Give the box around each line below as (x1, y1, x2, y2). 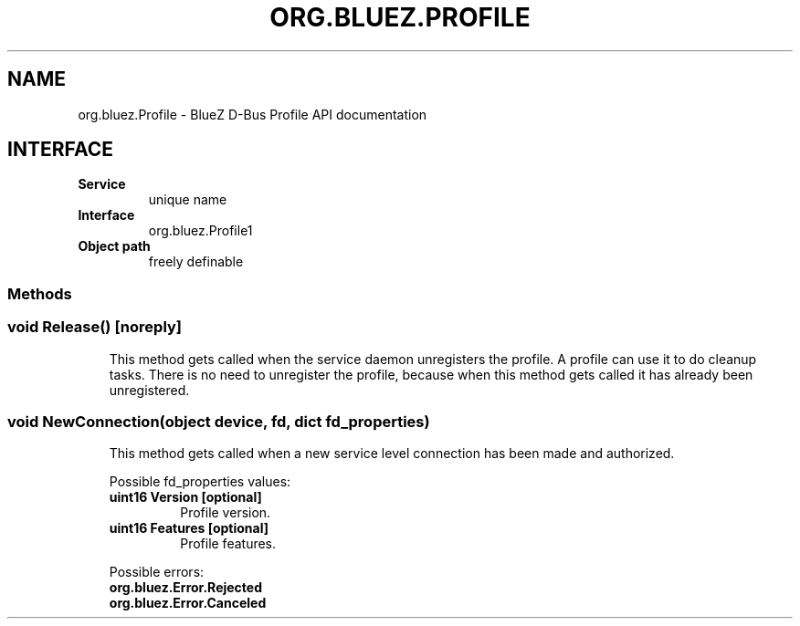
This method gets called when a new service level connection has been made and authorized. (109, 445, 675, 462)
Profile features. (180, 536, 277, 552)
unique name (148, 192, 227, 208)
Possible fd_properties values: (109, 474, 291, 490)
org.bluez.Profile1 (148, 223, 253, 239)
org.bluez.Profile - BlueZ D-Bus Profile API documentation (78, 106, 427, 122)
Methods (7, 284, 72, 303)
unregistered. (109, 381, 190, 398)
